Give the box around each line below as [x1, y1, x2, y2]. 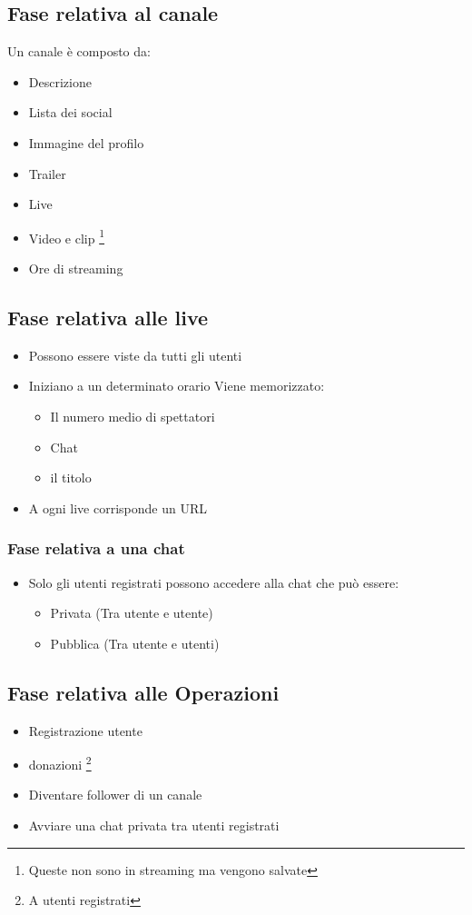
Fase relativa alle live [7, 303, 209, 331]
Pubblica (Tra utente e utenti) [50, 633, 220, 652]
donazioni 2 [28, 752, 92, 773]
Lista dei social [28, 103, 113, 122]
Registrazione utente [28, 721, 143, 740]
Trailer [28, 164, 66, 183]
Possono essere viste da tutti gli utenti [28, 345, 242, 364]
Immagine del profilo [28, 133, 144, 152]
